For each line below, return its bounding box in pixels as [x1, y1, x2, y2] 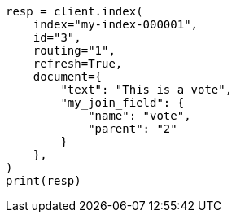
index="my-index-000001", [33, 18, 199, 31]
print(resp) [6, 174, 81, 187]
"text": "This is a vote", [60, 83, 233, 96]
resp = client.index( [6, 5, 143, 18]
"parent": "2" [88, 122, 177, 135]
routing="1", [33, 44, 116, 57]
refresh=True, [33, 57, 123, 70]
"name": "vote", [88, 109, 191, 122]
